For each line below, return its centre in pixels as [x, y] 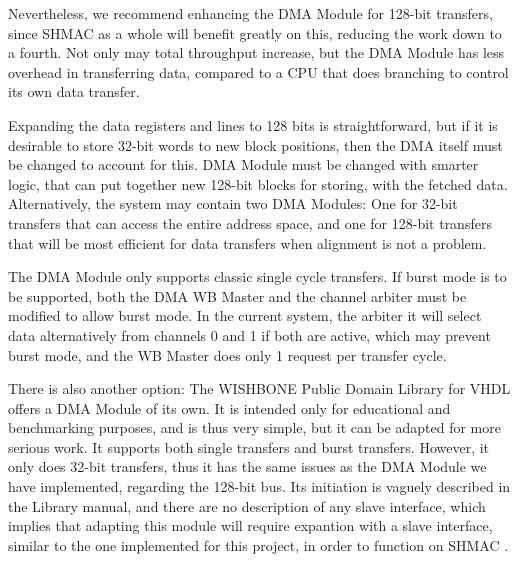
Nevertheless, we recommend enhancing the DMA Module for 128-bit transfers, [250, 13]
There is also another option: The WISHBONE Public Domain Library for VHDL [259, 388]
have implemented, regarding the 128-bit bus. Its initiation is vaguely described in [259, 486]
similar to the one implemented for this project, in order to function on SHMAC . [258, 544]
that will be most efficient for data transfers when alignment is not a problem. [247, 242]
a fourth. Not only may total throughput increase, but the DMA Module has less [256, 52]
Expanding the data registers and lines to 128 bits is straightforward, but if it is [253, 124]
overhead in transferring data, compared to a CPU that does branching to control [258, 71]
